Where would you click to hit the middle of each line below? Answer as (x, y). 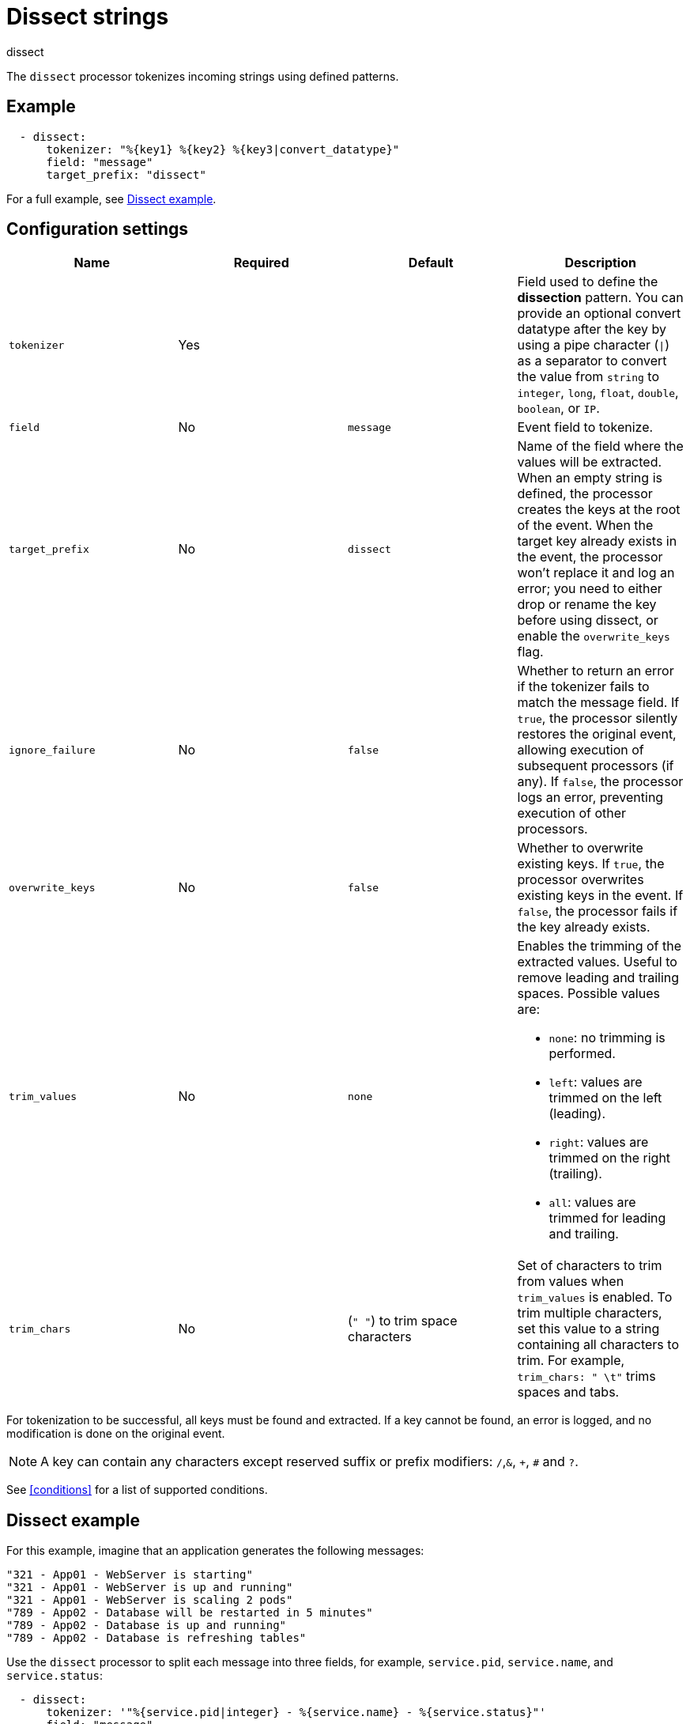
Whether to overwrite (580, 848)
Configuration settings (98, 229)
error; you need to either (590, 589)
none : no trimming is (607, 1038)
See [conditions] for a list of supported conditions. (137, 1490)
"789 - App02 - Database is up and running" (147, 1626)
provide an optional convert (599, 314)
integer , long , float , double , (598, 393)
